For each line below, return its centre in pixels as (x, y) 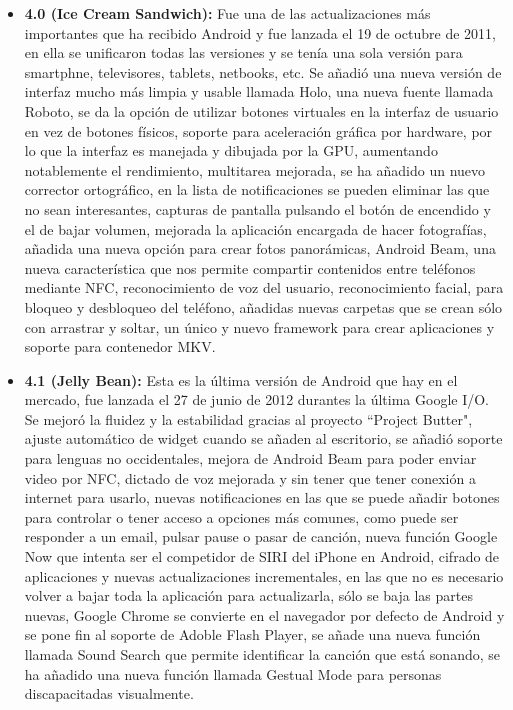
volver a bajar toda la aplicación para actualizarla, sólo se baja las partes (248, 595)
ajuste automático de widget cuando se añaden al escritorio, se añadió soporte (263, 438)
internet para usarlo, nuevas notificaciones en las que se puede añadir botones (262, 497)
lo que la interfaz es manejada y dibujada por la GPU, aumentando (231, 150)
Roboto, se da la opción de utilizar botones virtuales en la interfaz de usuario (261, 110)
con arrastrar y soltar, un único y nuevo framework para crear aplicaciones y (259, 326)
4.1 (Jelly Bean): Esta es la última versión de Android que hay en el (241, 379)
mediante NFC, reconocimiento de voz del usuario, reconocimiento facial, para (264, 287)
